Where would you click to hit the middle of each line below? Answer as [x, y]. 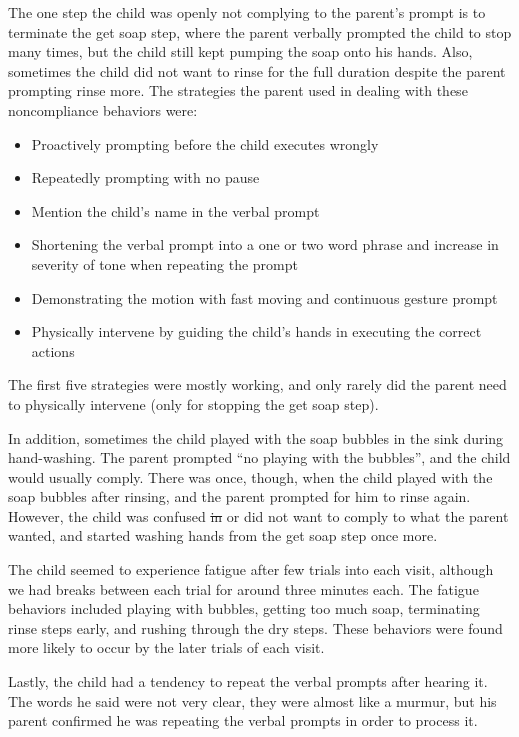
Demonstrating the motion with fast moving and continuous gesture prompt [264, 297]
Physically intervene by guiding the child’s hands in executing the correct [256, 331]
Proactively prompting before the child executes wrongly [205, 143]
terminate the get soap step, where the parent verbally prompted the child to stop [260, 31]
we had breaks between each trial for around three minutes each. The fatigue [243, 588]
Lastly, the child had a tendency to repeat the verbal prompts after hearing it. [248, 681]
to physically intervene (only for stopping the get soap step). [193, 403]
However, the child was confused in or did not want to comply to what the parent [258, 515]
